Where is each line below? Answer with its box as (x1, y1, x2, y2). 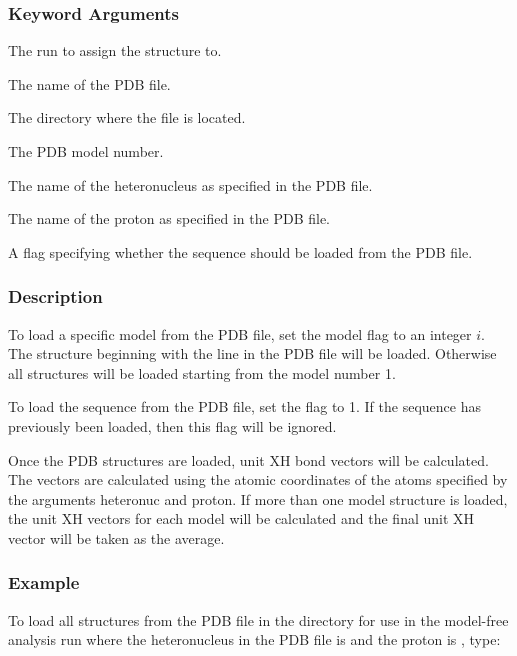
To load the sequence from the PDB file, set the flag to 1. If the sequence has (8, 396, 481, 417)
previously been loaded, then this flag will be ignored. (8, 415, 337, 436)
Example (8, 570, 80, 595)
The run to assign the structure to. (8, 40, 222, 61)
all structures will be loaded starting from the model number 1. (8, 362, 396, 383)
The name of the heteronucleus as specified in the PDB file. (8, 174, 373, 195)
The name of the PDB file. (8, 73, 171, 94)
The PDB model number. (8, 141, 164, 161)
